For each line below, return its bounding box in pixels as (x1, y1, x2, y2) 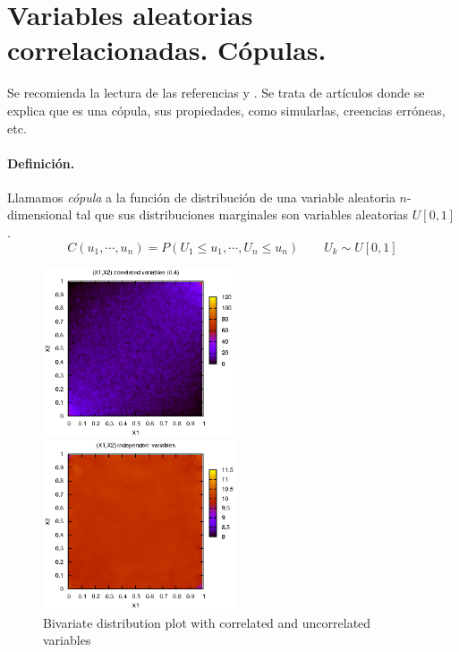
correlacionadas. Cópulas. (7, 31, 327, 68)
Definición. (7, 153, 75, 172)
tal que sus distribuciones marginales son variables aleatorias (76, 205, 409, 224)
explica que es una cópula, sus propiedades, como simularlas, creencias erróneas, (7, 100, 446, 119)
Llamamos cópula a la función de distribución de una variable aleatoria (7, 187, 395, 206)
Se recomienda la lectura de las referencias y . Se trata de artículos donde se (7, 83, 425, 102)
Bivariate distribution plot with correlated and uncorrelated (43, 613, 371, 631)
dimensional (7, 205, 72, 224)
